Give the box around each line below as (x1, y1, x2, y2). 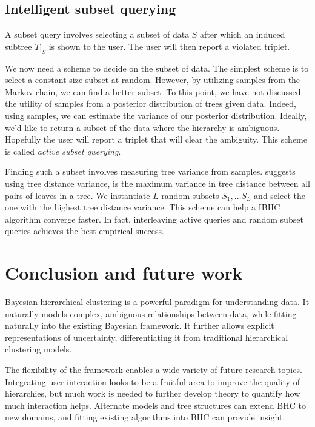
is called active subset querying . (5, 144, 121, 157)
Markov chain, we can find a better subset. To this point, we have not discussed (5, 85, 301, 98)
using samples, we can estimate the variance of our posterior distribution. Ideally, (5, 109, 307, 121)
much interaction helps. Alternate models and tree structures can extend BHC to (5, 398, 306, 411)
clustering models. (5, 343, 72, 355)
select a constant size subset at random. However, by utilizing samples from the (5, 73, 300, 86)
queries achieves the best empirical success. (5, 224, 164, 237)
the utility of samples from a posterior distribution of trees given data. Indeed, (5, 97, 296, 110)
